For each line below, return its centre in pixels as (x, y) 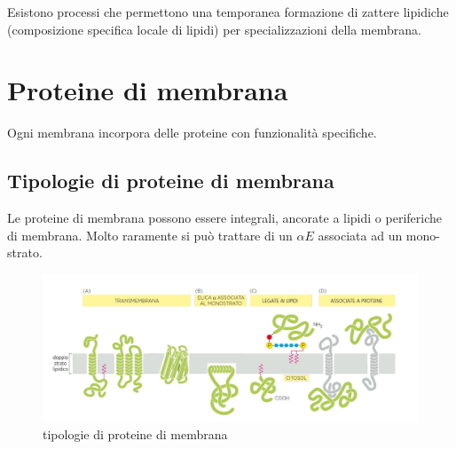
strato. (25, 252)
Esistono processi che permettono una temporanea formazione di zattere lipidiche (228, 12)
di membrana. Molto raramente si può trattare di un (150, 235)
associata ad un (360, 235)
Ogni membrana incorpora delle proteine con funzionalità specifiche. (192, 133)
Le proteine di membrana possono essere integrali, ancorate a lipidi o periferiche (224, 218)
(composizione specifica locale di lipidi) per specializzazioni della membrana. (214, 29)
